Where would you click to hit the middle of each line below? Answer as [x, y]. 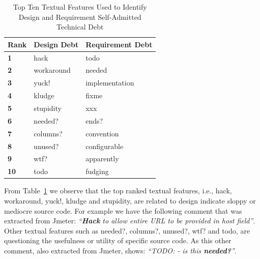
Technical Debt [80, 27]
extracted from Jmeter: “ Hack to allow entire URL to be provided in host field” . [130, 221]
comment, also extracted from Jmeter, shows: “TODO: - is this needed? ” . [120, 250]
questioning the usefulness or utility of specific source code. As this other [118, 240]
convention [102, 133]
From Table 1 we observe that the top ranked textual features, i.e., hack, [118, 191]
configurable [105, 146]
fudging [97, 171]
